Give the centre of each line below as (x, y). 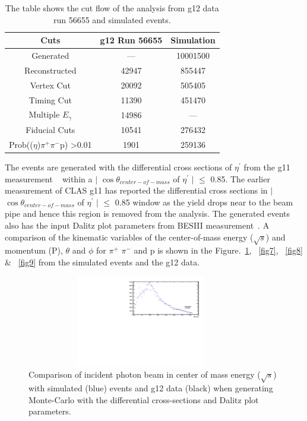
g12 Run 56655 (131, 40)
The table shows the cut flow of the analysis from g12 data (112, 8)
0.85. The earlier (240, 178)
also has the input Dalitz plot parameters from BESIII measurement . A (137, 225)
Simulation (193, 40)
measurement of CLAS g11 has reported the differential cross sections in (136, 190)
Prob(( (21, 144)
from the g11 (267, 167)
